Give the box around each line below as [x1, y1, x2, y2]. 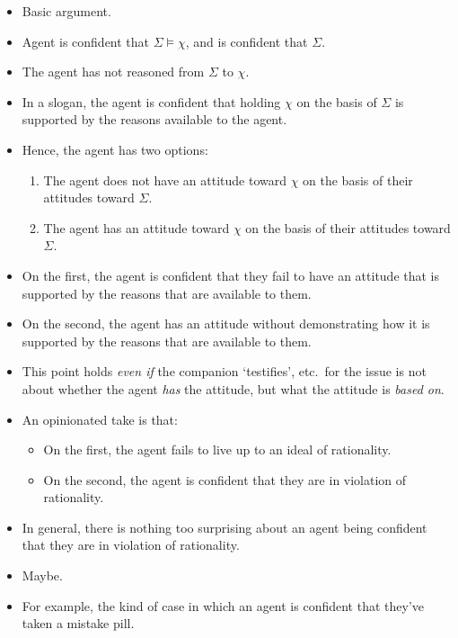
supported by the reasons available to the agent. [22, 110, 287, 129]
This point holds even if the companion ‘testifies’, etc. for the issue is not [22, 362, 427, 381]
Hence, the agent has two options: [22, 139, 208, 158]
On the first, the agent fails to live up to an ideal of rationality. [43, 440, 392, 459]
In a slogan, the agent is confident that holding [22, 92, 281, 111]
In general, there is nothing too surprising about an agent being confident [22, 517, 427, 536]
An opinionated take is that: [22, 409, 178, 428]
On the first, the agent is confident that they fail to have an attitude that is [22, 265, 440, 284]
